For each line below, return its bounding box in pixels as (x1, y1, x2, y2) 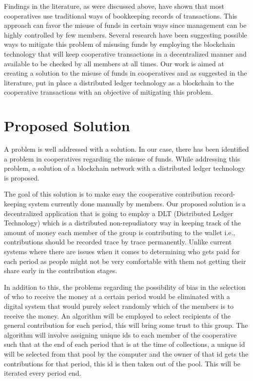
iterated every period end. (4, 368, 81, 378)
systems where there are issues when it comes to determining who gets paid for (4, 246, 240, 256)
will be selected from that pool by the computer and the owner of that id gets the (4, 348, 249, 359)
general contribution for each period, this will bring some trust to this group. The (4, 320, 248, 330)
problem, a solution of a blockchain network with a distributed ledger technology (4, 163, 245, 173)
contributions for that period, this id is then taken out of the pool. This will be (4, 358, 241, 368)
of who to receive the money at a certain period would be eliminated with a (4, 291, 230, 301)
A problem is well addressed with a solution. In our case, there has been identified (4, 144, 249, 154)
